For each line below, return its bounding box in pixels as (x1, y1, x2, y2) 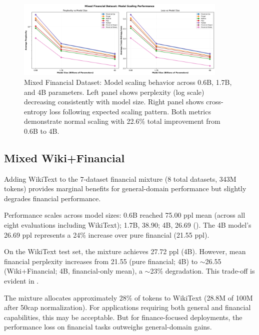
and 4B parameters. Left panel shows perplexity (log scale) (24, 86, 204, 97)
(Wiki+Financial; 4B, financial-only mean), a (4, 266, 142, 276)
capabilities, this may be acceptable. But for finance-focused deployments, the (4, 312, 242, 322)
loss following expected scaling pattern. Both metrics (49, 106, 211, 116)
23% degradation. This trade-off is (150, 266, 255, 276)
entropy (24, 106, 47, 116)
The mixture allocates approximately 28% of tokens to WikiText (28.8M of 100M (4, 292, 253, 303)
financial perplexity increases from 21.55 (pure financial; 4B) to (4, 256, 198, 266)
